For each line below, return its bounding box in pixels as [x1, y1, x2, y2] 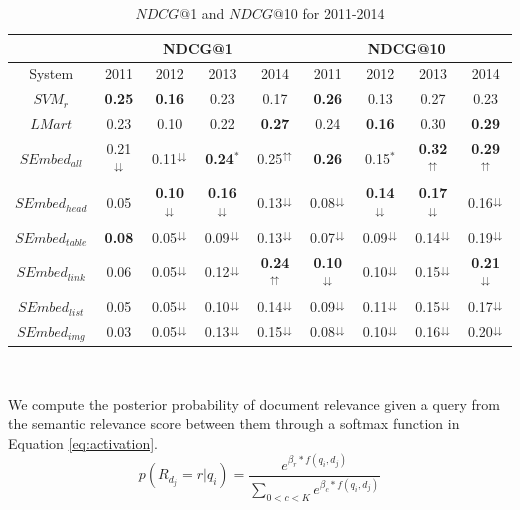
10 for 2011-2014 [283, 3, 385, 23]
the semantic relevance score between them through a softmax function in [8, 413, 460, 434]
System [29, 63, 74, 84]
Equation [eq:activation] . [8, 432, 158, 453]
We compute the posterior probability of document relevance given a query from [8, 393, 500, 414]
